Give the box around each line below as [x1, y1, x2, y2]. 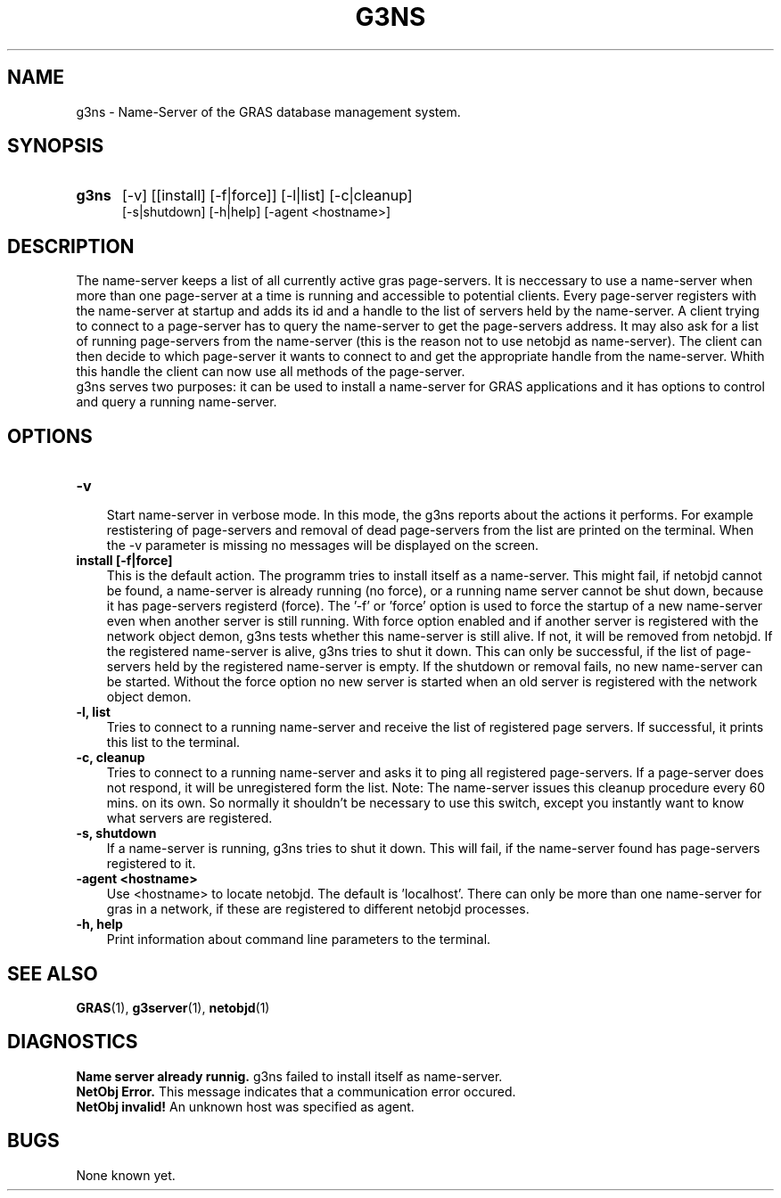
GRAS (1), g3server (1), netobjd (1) [76, 999, 270, 1015]
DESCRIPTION [7, 234, 135, 258]
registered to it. [106, 856, 196, 872]
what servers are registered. [106, 810, 273, 826]
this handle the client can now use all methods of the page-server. [76, 364, 465, 380]
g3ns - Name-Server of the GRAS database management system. [76, 103, 461, 119]
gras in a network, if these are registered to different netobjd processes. [106, 901, 530, 917]
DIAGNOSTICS [7, 1030, 138, 1054]
